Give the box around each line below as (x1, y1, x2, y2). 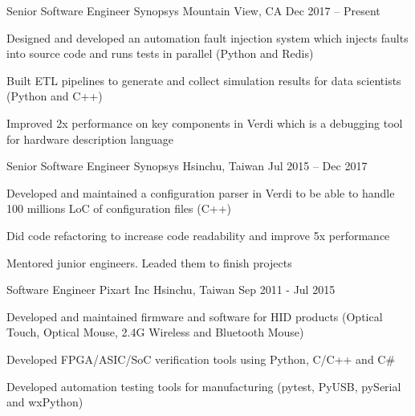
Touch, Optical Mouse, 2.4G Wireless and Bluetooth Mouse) (6, 324, 304, 341)
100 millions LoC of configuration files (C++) (6, 200, 232, 217)
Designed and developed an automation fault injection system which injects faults (6, 29, 409, 46)
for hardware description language (6, 130, 173, 147)
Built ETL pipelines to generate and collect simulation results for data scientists (6, 71, 401, 88)
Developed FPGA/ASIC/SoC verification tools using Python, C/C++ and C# (6, 350, 396, 367)
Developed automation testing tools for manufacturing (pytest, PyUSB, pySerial (6, 377, 401, 394)
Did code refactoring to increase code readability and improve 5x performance (6, 226, 390, 243)
